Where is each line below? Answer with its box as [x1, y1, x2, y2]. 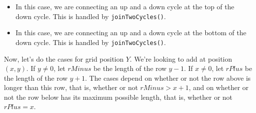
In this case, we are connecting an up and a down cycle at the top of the [15, 1, 234, 11]
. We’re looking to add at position [129, 53, 232, 64]
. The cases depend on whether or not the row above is [85, 72, 251, 83]
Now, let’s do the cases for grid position [4, 53, 124, 64]
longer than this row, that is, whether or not [4, 82, 138, 92]
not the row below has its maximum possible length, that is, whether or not [4, 91, 233, 102]
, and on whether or [189, 82, 249, 92]
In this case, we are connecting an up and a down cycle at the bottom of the [15, 27, 247, 38]
